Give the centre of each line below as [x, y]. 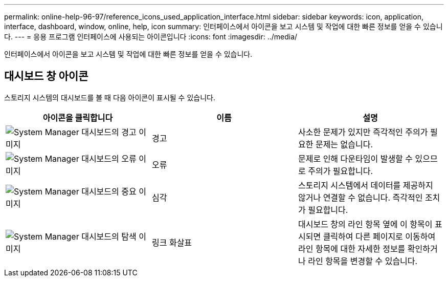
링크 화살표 [172, 242]
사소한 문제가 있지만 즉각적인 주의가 [363, 132]
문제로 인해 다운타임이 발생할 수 [355, 158]
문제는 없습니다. [344, 144]
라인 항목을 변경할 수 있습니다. [363, 261]
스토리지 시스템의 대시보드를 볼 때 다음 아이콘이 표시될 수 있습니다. [110, 97]
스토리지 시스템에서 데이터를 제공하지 [365, 185]
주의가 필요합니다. [341, 171]
